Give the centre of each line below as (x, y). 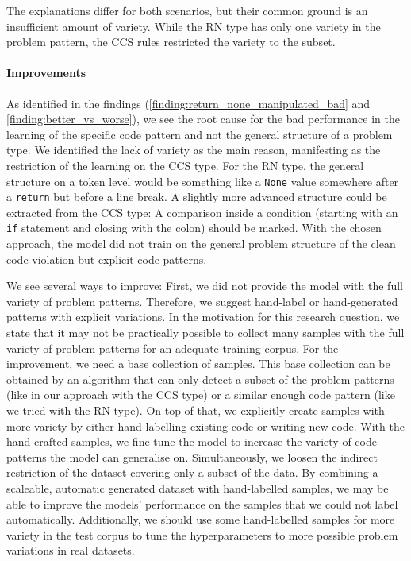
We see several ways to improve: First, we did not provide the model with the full (205, 286)
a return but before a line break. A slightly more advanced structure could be (197, 197)
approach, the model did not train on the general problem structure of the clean (201, 244)
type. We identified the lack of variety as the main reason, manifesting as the (194, 150)
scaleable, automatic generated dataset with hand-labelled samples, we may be (198, 488)
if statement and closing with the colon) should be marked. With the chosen (194, 228)
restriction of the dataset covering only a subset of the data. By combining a (192, 472)
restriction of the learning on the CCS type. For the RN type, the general (185, 165)
